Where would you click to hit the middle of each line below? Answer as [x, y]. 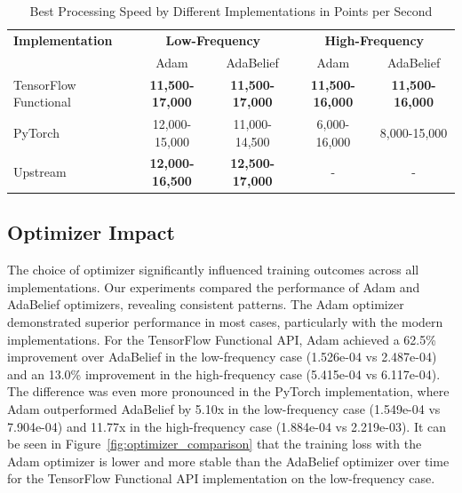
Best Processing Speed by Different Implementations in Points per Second [231, 11]
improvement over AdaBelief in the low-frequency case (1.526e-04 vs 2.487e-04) [222, 357]
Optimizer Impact [91, 232]
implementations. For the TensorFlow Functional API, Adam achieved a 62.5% [222, 339]
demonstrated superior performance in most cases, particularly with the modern [225, 322]
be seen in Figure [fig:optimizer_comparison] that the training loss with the [215, 444]
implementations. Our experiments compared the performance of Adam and [214, 286]
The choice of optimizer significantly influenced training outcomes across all [213, 270]
